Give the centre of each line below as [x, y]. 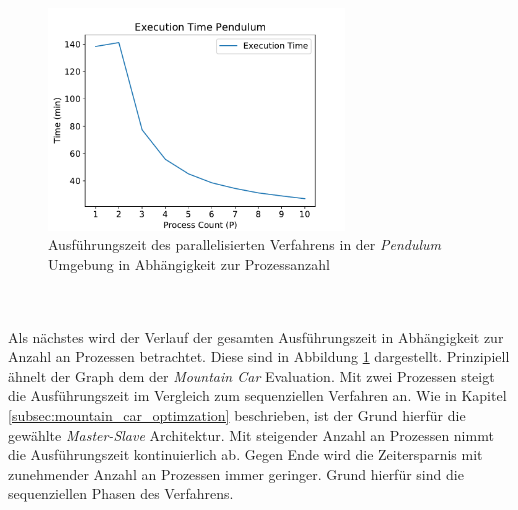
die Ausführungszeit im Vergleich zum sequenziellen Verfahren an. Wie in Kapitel [257, 395]
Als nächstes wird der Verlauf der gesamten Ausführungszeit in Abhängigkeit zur [256, 336]
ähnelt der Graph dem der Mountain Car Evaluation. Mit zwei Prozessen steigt [251, 375]
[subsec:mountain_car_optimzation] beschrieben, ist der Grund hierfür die [237, 414]
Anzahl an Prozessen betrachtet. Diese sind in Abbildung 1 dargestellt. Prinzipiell [259, 356]
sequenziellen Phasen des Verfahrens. [121, 493]
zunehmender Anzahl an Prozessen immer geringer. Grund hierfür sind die [236, 473]
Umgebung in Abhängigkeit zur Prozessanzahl [189, 263]
